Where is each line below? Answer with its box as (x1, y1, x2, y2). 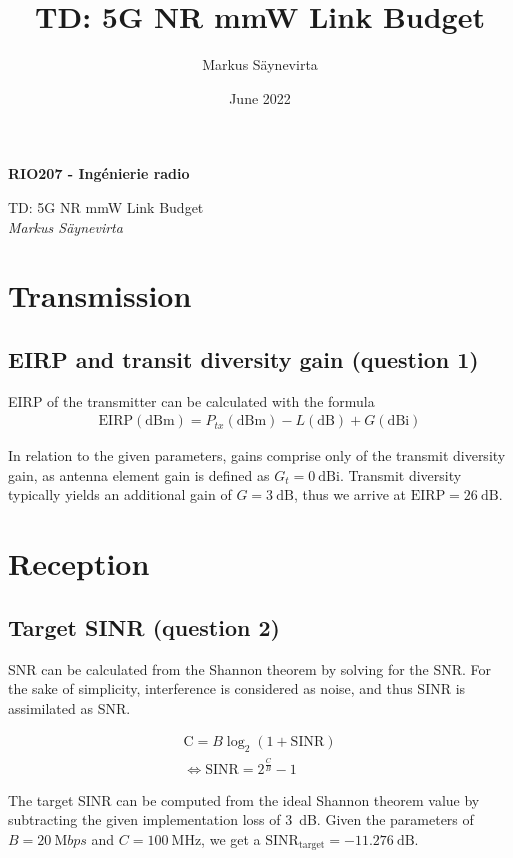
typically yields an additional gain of (8, 484, 232, 505)
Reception (8, 543, 150, 584)
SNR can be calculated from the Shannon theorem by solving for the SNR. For (8, 658, 492, 679)
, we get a (201, 828, 261, 849)
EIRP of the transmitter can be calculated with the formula (8, 390, 375, 411)
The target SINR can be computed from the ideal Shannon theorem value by (8, 789, 480, 810)
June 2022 (229, 87, 291, 108)
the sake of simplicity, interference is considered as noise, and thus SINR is (8, 678, 466, 699)
